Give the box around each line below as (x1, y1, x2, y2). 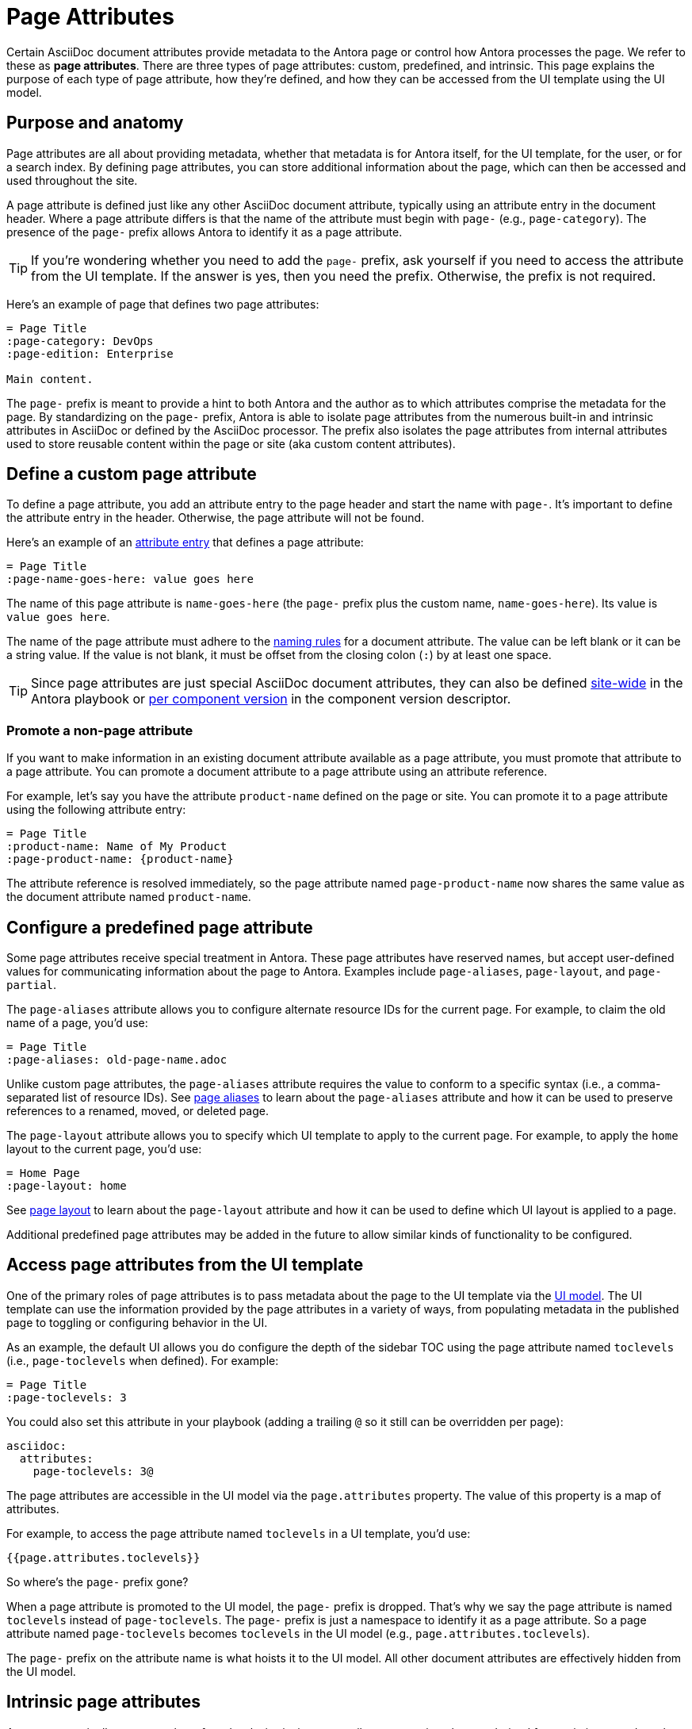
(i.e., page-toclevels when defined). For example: (6, 1353, 279, 1367)
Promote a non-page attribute (6, 722, 193, 738)
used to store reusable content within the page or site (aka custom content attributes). (6, 436, 456, 450)
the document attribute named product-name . (6, 890, 251, 904)
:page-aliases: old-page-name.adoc (6, 1053, 227, 1067)
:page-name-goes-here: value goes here (6, 573, 254, 586)
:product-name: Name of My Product (6, 840, 227, 853)
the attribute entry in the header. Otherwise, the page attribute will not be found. (6, 511, 425, 525)
